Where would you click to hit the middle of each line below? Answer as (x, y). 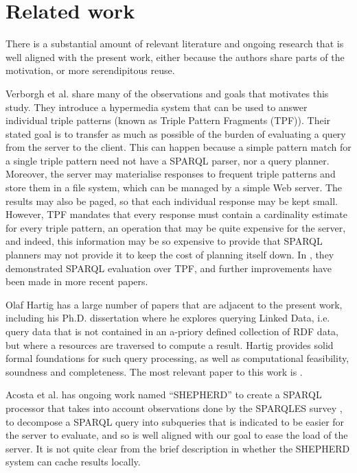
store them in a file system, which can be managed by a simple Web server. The (174, 187)
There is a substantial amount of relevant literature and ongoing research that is (175, 44)
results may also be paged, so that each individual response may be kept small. (172, 201)
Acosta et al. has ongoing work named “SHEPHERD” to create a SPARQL (164, 395)
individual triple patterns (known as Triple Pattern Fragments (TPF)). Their (168, 120)
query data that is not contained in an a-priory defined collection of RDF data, (172, 331)
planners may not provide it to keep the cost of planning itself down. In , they (170, 255)
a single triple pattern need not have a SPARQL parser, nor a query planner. (168, 160)
